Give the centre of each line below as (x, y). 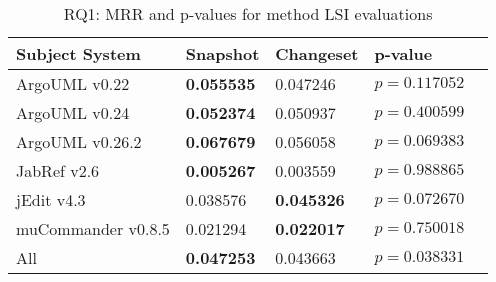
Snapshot (222, 53)
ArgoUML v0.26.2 (79, 141)
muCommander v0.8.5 (93, 228)
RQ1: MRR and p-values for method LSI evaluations (248, 13)
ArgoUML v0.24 (73, 112)
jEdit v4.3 (51, 199)
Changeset (317, 53)
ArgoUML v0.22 (73, 83)
